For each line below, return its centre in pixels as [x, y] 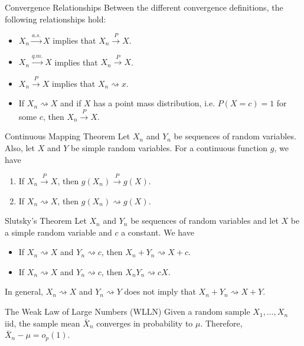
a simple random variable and [58, 232]
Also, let [20, 147]
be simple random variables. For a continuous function [169, 147]
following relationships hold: [55, 19]
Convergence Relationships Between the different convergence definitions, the [144, 7]
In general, [24, 291]
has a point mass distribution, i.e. [154, 103]
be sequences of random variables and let [205, 221]
